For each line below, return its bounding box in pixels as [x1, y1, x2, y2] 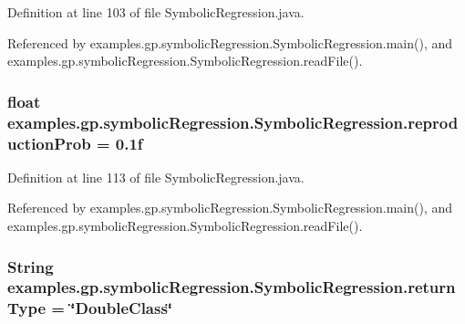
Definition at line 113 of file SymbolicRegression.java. [7, 167, 305, 186]
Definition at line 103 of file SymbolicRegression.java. [7, 3, 305, 21]
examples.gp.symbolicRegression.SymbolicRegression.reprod [7, 110, 459, 133]
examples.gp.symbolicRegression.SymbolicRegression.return [7, 276, 456, 298]
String [7, 255, 54, 277]
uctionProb [7, 131, 91, 154]
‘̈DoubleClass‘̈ [70, 297, 173, 319]
